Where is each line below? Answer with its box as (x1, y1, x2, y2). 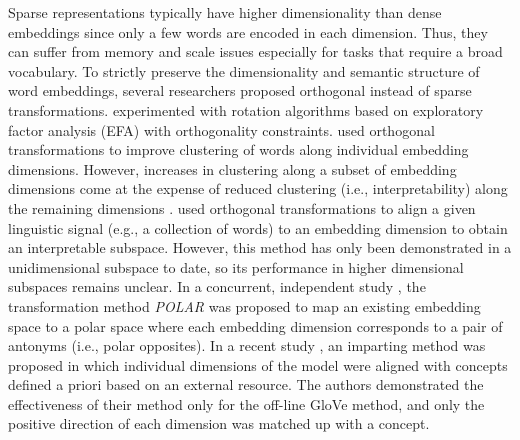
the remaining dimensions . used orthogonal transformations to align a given (8, 197, 476, 218)
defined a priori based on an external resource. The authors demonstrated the (8, 374, 484, 395)
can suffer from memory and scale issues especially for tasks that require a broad (8, 41, 503, 62)
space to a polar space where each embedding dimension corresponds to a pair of (8, 315, 503, 336)
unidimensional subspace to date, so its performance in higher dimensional (8, 256, 464, 277)
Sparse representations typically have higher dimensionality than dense (8, 2, 442, 22)
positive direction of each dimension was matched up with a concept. (8, 413, 430, 434)
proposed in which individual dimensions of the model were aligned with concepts (8, 354, 508, 375)
